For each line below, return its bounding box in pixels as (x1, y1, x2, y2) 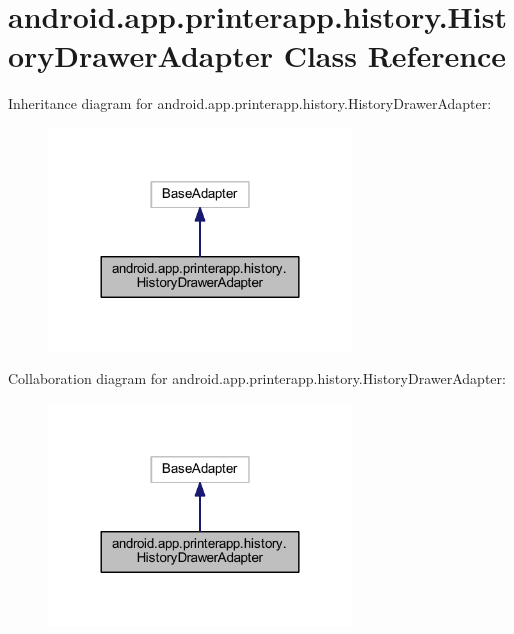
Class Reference (283, 35, 507, 76)
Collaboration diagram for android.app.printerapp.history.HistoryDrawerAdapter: (8, 368, 506, 389)
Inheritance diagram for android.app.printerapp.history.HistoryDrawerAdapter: (8, 93, 492, 114)
